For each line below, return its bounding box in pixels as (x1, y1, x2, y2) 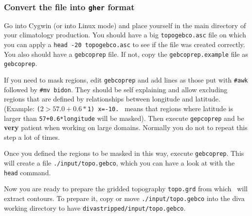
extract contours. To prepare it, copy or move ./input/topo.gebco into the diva (4, 193, 245, 203)
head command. (4, 167, 51, 177)
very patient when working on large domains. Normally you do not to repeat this (4, 122, 248, 133)
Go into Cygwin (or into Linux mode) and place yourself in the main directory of (4, 20, 246, 30)
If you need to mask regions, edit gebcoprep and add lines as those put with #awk (4, 75, 248, 84)
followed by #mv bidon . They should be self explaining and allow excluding (4, 84, 228, 94)
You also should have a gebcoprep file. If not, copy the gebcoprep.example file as (4, 49, 248, 59)
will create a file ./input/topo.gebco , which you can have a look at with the (4, 158, 235, 168)
